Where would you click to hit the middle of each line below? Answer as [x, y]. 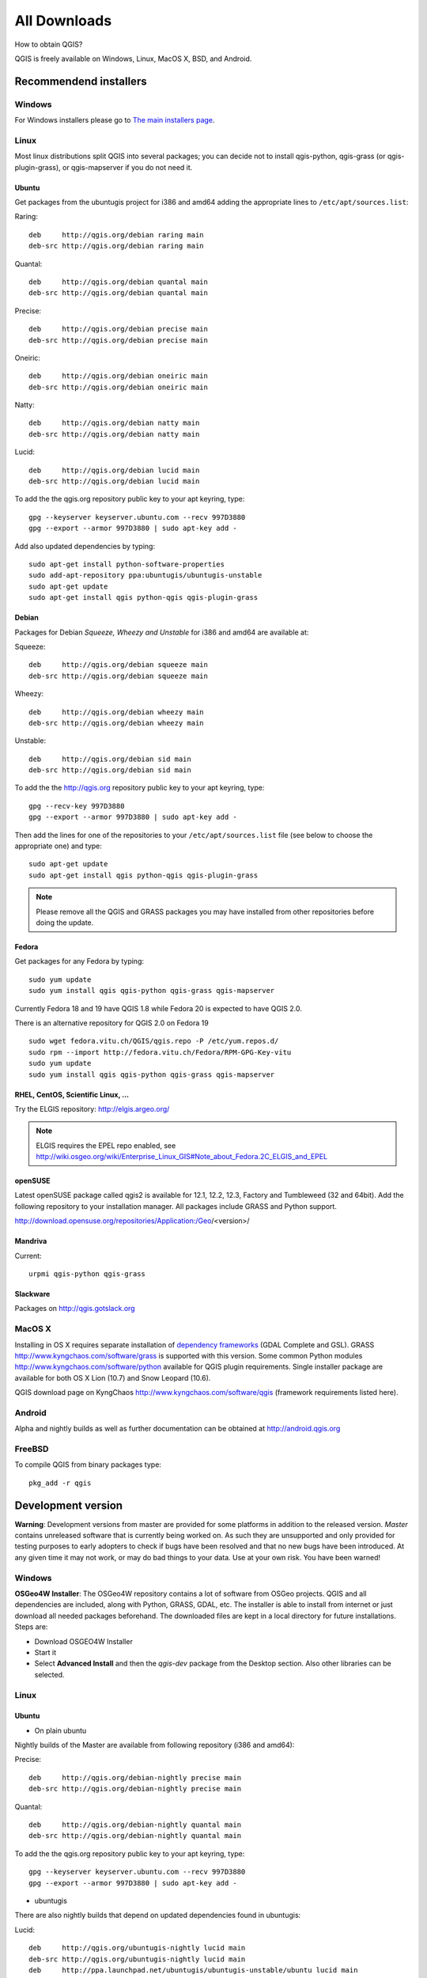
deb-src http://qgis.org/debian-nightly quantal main [135, 1836]
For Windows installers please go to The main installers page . [115, 120]
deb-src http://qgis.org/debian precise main [119, 340]
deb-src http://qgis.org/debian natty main [114, 434]
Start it [45, 1652]
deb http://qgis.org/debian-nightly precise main [135, 1777]
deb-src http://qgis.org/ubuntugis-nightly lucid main [137, 1959]
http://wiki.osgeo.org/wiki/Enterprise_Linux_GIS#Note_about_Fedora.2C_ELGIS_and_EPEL [182, 1157]
